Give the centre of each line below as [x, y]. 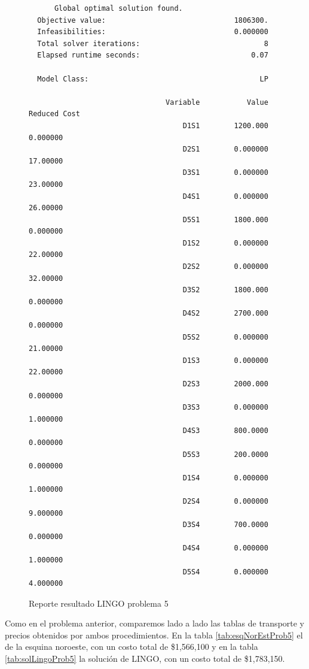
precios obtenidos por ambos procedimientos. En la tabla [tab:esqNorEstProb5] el [154, 635]
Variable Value [217, 102]
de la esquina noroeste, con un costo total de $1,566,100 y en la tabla [131, 647]
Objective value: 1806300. [153, 20]
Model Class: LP [153, 79]
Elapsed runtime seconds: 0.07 [153, 55]
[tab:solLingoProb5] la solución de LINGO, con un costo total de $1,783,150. [145, 659]
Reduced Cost [54, 114]
